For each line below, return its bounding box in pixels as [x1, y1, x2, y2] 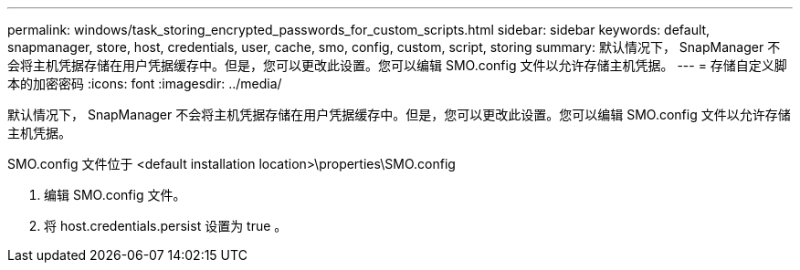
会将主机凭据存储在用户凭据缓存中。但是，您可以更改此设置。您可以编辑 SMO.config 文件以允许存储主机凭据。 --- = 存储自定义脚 [7, 57, 787, 73]
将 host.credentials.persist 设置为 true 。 [44, 218, 288, 234]
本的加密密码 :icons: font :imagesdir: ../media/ [7, 76, 282, 91]
